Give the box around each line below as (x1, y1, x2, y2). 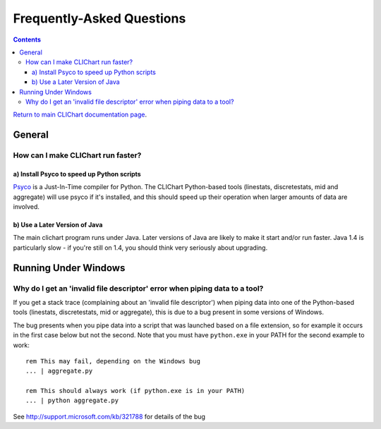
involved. (13, 203, 40, 211)
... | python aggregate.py (25, 397, 119, 405)
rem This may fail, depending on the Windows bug (25, 357, 201, 365)
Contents (13, 35, 42, 44)
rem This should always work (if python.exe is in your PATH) (25, 387, 246, 395)
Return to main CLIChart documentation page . (13, 110, 147, 119)
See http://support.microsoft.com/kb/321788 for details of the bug (13, 412, 206, 421)
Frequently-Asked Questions (13, 11, 186, 26)
